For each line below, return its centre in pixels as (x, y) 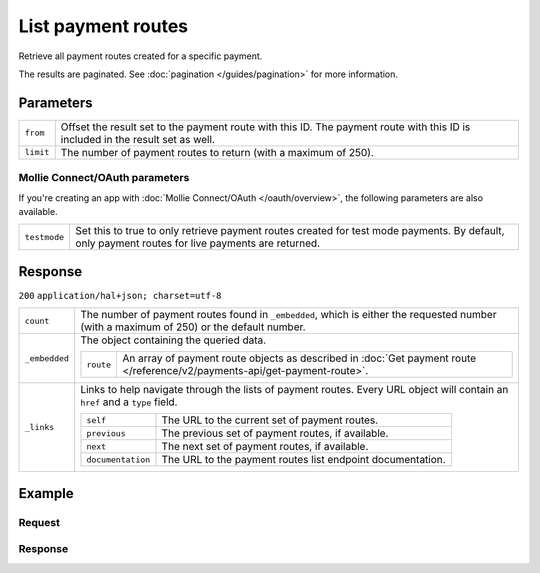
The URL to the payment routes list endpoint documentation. (303, 460)
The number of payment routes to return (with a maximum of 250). (217, 152)
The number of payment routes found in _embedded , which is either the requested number (288, 315)
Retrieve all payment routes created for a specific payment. (140, 56)
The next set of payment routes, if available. (265, 447)
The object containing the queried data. (173, 340)
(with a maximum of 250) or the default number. (193, 327)
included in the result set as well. (137, 139)
